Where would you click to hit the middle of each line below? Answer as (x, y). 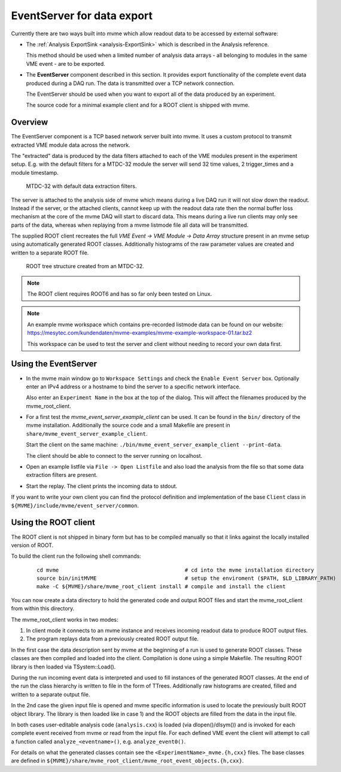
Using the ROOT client (53, 523)
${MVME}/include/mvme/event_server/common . (75, 505)
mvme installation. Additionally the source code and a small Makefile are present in (128, 425)
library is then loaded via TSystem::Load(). (63, 667)
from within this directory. (43, 609)
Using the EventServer (54, 364)
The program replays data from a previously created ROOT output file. (112, 639)
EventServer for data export (82, 16)
